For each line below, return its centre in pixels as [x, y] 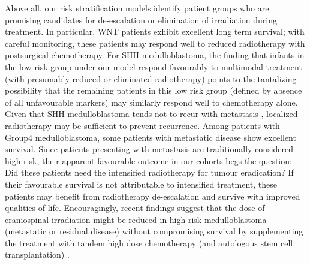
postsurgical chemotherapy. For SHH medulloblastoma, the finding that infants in [155, 55]
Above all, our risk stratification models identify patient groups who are [137, 8]
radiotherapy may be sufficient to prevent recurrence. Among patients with [142, 125]
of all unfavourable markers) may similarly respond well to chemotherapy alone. [151, 102]
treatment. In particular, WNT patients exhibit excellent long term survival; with [155, 31]
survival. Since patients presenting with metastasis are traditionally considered [149, 149]
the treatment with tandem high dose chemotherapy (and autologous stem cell [149, 243]
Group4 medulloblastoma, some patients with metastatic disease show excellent [151, 137]
